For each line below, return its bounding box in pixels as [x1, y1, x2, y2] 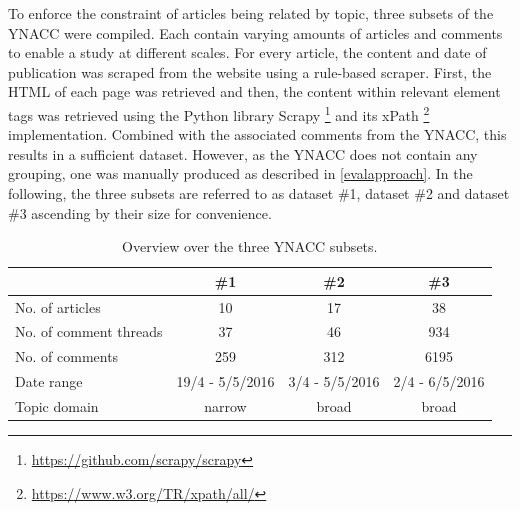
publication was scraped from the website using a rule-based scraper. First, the [8, 61, 492, 82]
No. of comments [15, 346, 119, 367]
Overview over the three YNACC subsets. [122, 236, 378, 257]
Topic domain [15, 396, 99, 416]
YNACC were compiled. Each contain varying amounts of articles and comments [8, 22, 503, 43]
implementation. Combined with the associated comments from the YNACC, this [8, 124, 507, 145]
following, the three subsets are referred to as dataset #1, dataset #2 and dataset [8, 183, 510, 203]
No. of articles [15, 296, 101, 317]
